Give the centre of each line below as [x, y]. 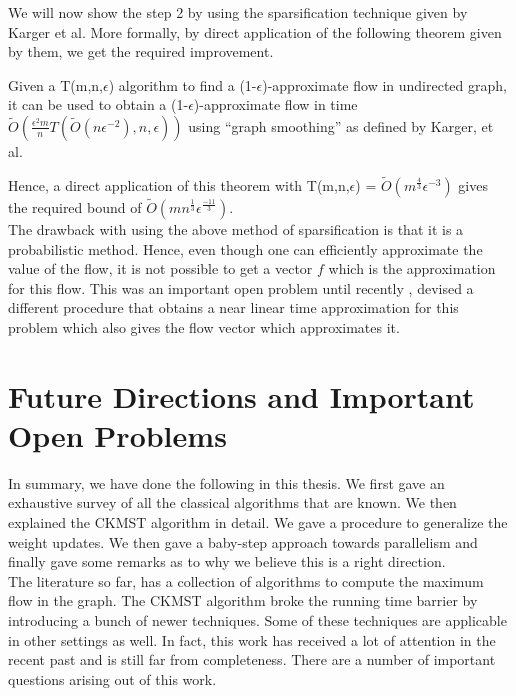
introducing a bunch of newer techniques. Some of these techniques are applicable [257, 620]
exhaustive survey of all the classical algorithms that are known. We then [232, 502]
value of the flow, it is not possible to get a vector [160, 268]
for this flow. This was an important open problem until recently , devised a [241, 287]
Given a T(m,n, [55, 84]
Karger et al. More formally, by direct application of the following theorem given [255, 31]
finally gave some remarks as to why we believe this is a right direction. [227, 561]
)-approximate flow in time [275, 104]
